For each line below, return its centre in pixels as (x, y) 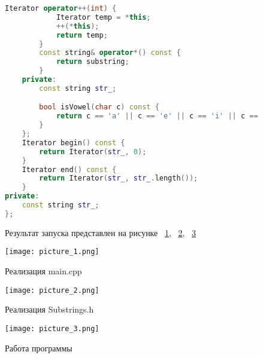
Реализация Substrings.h (49, 309)
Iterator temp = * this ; (103, 17)
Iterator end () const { (69, 169)
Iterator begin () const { (73, 143)
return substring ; (93, 62)
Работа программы (39, 348)
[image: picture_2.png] (52, 290)
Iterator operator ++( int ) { (61, 8)
